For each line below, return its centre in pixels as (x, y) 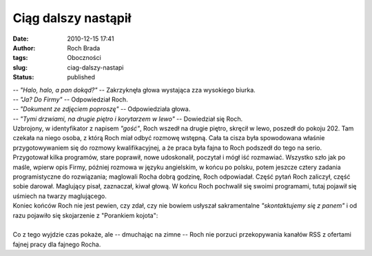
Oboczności (84, 58)
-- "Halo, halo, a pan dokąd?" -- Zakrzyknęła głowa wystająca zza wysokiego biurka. (134, 90)
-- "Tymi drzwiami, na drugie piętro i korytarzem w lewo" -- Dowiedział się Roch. (128, 119)
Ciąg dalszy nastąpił (72, 18)
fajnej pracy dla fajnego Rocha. (57, 244)
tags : (20, 58)
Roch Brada (84, 48)
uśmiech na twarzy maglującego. (60, 196)
